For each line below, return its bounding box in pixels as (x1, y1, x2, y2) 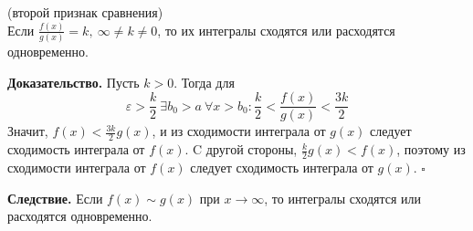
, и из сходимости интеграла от (152, 121, 326, 141)
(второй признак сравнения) (7, 3, 163, 21)
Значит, (7, 121, 48, 141)
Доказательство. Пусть (7, 72, 140, 91)
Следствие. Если (7, 188, 103, 207)
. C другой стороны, (184, 140, 298, 159)
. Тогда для (173, 72, 235, 91)
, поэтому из (396, 140, 466, 159)
